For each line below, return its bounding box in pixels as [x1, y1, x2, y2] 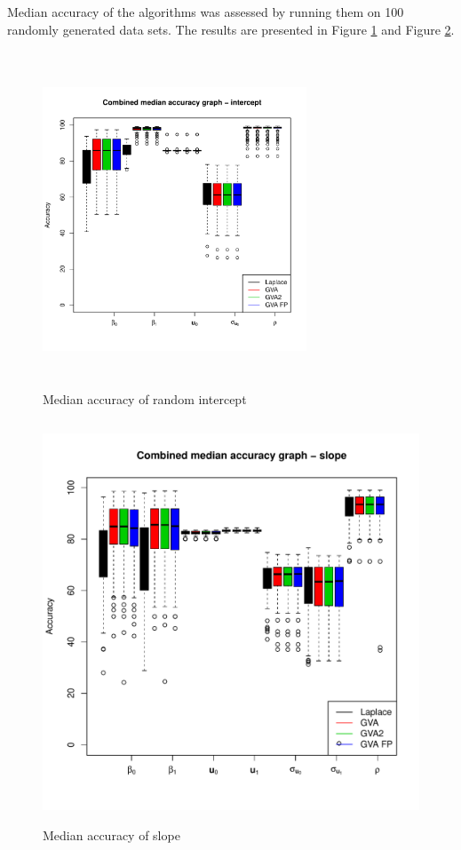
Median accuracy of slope [43, 826, 180, 845]
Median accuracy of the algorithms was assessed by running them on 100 [7, 3, 404, 20]
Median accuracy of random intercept [43, 389, 247, 408]
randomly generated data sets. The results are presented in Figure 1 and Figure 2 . [7, 20, 455, 38]
